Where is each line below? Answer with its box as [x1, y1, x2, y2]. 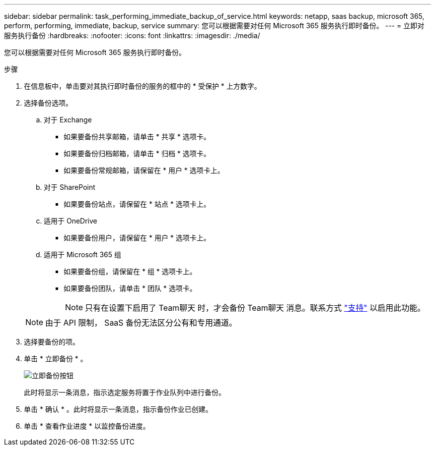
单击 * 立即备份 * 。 [24, 354, 87, 363]
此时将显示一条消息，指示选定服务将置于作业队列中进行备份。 [24, 388, 225, 396]
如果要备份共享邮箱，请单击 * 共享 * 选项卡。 [64, 132, 211, 141]
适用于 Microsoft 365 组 [44, 250, 121, 259]
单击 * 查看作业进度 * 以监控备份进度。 [24, 422, 150, 430]
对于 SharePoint [44, 183, 95, 191]
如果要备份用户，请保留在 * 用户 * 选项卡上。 [64, 233, 211, 242]
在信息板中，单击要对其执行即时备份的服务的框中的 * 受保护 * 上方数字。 [24, 82, 261, 90]
